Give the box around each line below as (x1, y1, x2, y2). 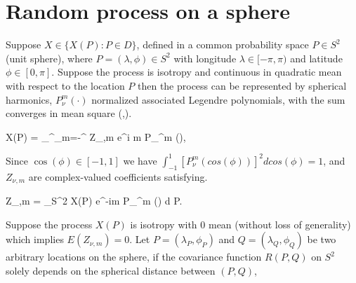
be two (307, 232, 336, 247)
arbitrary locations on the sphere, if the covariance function (6, 249, 262, 264)
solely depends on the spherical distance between (6, 263, 216, 277)
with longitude (173, 50, 237, 65)
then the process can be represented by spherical (137, 78, 347, 92)
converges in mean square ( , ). (6, 106, 132, 120)
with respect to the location (6, 78, 125, 92)
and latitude (290, 50, 343, 65)
